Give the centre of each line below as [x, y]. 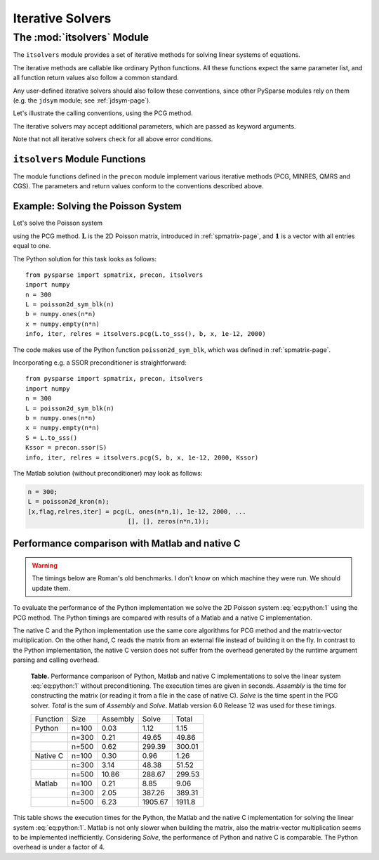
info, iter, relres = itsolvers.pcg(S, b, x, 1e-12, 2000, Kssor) [142, 457]
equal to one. [32, 246]
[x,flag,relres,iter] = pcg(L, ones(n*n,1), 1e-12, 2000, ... [137, 512]
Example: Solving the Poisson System [97, 206]
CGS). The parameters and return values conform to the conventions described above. [138, 186]
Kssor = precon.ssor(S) [66, 448]
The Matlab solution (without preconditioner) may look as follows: [108, 473]
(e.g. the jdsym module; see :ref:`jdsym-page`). [82, 100]
